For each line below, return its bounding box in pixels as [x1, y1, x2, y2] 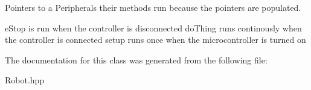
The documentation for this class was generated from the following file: [5, 53, 268, 66]
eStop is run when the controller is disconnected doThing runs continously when [5, 21, 302, 34]
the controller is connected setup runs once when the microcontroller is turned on [5, 33, 306, 46]
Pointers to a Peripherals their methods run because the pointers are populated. [5, 1, 301, 13]
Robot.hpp [5, 74, 45, 86]
